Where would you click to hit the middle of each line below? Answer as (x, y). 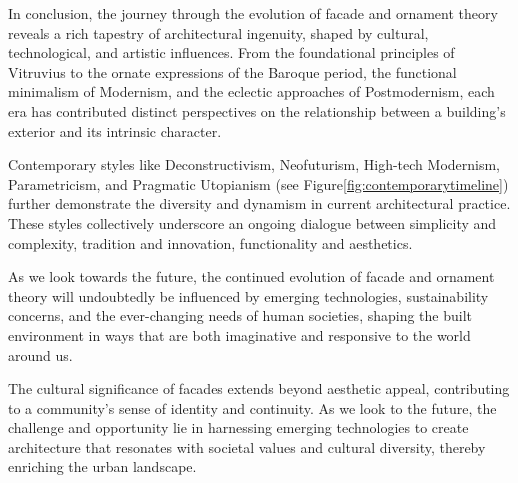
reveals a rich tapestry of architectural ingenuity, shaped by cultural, (218, 32)
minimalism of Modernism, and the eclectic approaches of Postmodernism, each (251, 91)
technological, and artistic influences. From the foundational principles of (231, 52)
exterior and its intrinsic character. (115, 130)
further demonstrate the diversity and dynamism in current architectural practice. (259, 203)
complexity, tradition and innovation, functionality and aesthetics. (210, 242)
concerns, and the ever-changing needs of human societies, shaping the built (240, 315)
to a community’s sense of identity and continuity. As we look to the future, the (252, 407)
